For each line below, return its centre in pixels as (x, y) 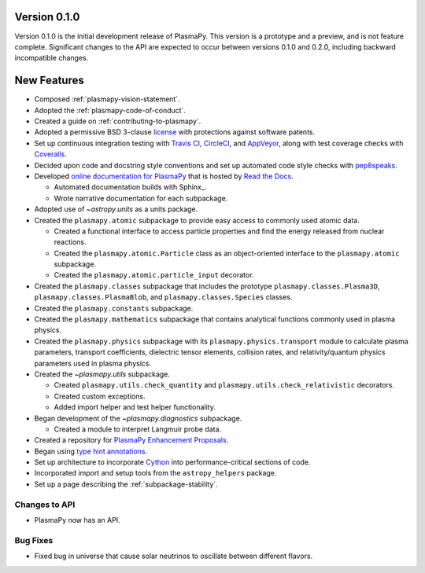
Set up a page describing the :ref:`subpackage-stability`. (126, 484)
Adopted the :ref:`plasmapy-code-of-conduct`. (110, 110)
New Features (49, 81)
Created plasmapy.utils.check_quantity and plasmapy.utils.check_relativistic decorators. (224, 385)
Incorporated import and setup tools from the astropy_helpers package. (155, 473)
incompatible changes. (52, 58)
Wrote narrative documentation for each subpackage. (141, 198)
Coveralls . (50, 154)
